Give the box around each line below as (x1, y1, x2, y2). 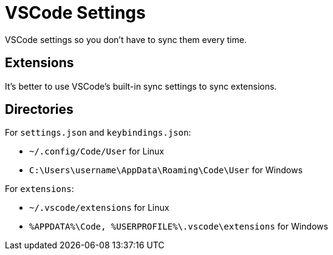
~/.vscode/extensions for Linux (29, 202, 170, 213)
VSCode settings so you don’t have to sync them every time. (5, 34, 247, 45)
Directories (5, 102, 74, 118)
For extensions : (5, 184, 74, 194)
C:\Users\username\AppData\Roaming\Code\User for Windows (29, 165, 303, 176)
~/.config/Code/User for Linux (29, 146, 164, 157)
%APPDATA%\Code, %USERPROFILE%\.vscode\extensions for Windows (29, 221, 328, 232)
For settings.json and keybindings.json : (5, 127, 191, 138)
